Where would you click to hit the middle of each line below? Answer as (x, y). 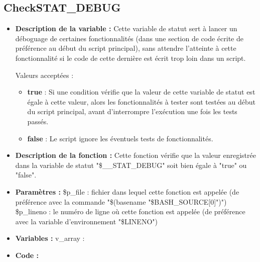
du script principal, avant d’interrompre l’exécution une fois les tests (132, 111)
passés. (38, 121)
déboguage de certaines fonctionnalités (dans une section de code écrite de (129, 38)
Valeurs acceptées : (44, 75)
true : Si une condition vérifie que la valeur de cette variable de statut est (141, 92)
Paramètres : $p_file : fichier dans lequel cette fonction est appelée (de (127, 191)
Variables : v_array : (50, 238)
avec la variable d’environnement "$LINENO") (86, 221)
